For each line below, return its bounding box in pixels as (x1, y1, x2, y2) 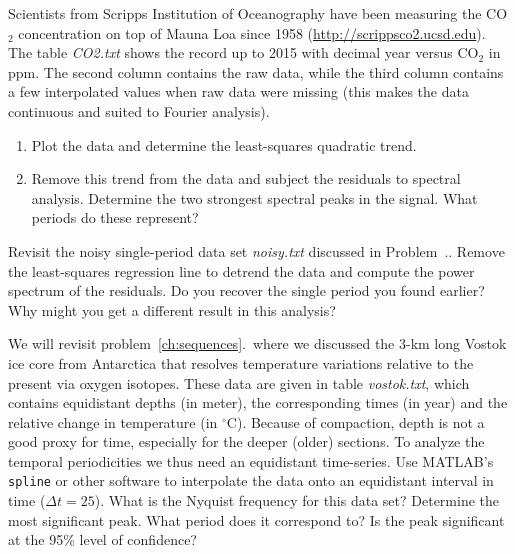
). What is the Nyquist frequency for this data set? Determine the (94, 490, 499, 511)
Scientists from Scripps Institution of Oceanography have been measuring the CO (8, 3, 508, 23)
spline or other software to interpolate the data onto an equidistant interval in (8, 470, 494, 491)
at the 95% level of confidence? (8, 529, 197, 550)
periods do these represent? (31, 207, 199, 228)
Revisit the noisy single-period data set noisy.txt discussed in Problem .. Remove (8, 240, 505, 261)
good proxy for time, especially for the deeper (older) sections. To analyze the (8, 431, 485, 452)
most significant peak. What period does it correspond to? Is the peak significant (8, 509, 505, 530)
